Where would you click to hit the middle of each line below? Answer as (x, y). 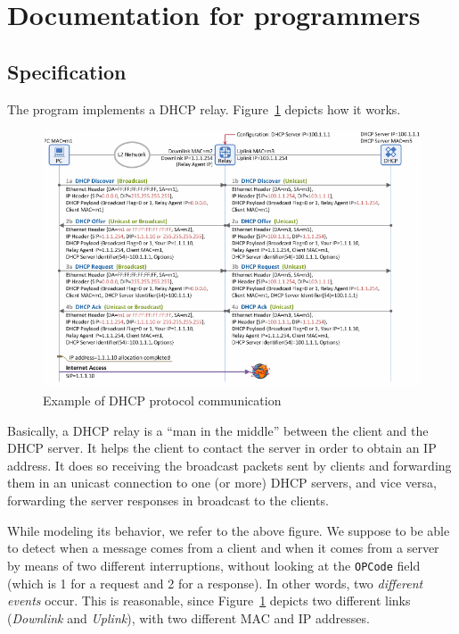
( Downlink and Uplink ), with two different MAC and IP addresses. (189, 617)
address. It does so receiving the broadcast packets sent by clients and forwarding (229, 465)
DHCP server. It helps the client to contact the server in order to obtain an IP (222, 448)
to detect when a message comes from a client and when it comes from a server (223, 548)
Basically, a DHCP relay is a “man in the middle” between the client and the (218, 430)
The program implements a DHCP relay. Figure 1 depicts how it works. (204, 108)
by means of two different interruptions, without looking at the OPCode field (214, 565)
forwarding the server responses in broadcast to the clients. (168, 501)
